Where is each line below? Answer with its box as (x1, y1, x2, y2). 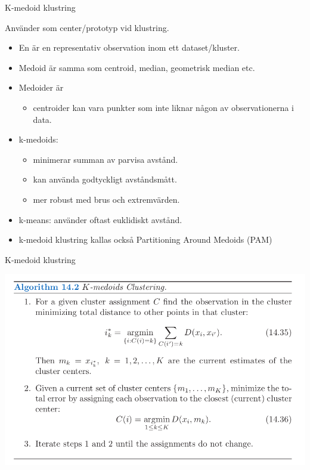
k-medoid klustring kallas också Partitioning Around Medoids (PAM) (18, 233, 272, 246)
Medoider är (18, 81, 64, 94)
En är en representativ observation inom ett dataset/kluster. (18, 41, 240, 54)
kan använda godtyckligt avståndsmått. (33, 173, 177, 185)
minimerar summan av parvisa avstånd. (33, 153, 178, 165)
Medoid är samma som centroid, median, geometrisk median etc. (18, 61, 255, 73)
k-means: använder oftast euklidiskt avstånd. (18, 213, 182, 225)
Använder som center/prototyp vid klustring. (5, 21, 169, 33)
